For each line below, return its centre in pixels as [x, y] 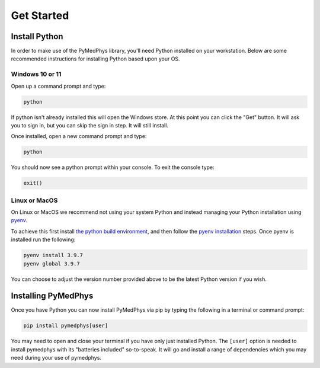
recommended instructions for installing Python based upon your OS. [95, 59]
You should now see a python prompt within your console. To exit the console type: [113, 167]
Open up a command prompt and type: [58, 86]
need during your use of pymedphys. [56, 358]
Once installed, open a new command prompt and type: [79, 136]
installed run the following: [43, 239]
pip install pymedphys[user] [66, 326]
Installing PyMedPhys [52, 296]
